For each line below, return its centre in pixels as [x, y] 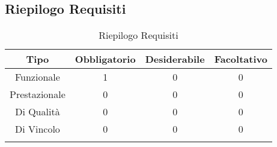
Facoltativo [241, 59]
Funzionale [37, 77]
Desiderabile [175, 59]
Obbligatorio [105, 59]
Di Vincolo [37, 129]
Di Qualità [38, 112]
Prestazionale [38, 94]
